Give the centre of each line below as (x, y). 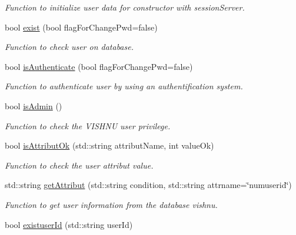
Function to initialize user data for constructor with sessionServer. (125, 7)
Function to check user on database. (69, 47)
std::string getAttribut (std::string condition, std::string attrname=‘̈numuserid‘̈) (148, 185)
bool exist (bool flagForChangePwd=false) (81, 27)
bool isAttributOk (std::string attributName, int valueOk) (109, 145)
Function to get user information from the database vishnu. (111, 204)
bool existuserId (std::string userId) (69, 224)
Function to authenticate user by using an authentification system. (124, 86)
